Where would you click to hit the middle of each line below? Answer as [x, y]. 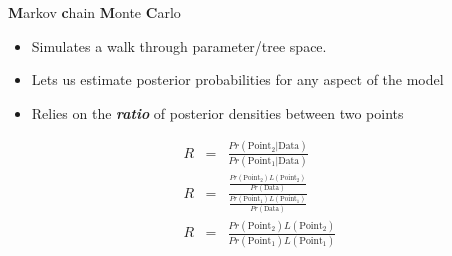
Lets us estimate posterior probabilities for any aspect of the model [237, 79]
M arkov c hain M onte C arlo [94, 12]
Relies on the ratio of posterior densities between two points [217, 112]
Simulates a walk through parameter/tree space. [179, 45]
